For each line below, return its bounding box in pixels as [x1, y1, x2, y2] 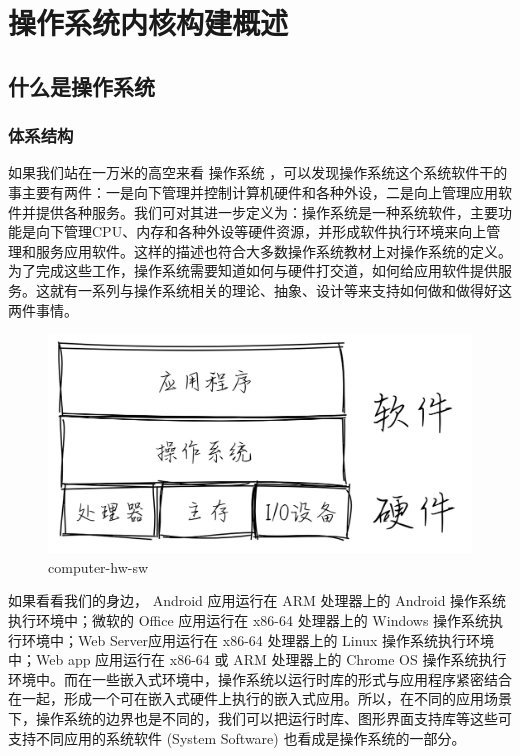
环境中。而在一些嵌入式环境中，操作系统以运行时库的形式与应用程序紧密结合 [8, 668, 512, 689]
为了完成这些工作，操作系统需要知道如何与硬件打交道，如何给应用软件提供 [8, 260, 498, 281]
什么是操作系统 [8, 70, 155, 101]
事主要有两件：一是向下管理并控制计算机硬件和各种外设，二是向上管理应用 [8, 181, 498, 202]
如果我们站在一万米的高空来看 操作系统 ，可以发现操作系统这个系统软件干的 [8, 162, 508, 183]
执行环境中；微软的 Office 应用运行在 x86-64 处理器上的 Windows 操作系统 [8, 609, 490, 630]
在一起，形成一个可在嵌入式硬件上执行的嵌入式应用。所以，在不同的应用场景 [8, 688, 512, 709]
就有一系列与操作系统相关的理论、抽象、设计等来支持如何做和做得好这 [49, 279, 512, 300]
